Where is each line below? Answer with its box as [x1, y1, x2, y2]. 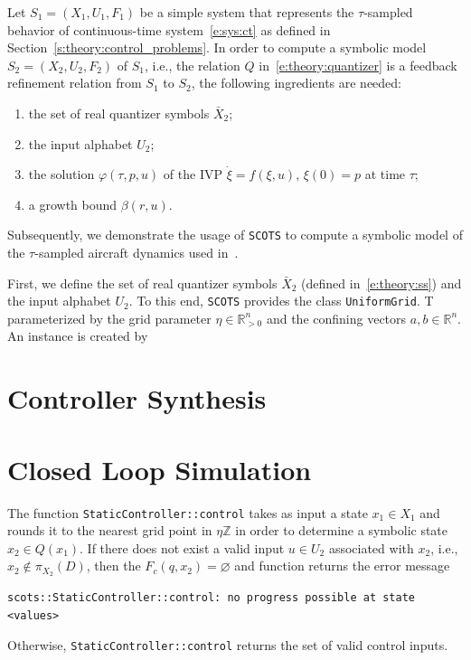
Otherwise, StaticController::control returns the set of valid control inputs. [7, 636, 448, 655]
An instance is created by [7, 326, 148, 345]
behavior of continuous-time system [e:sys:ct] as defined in [7, 20, 331, 39]
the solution [28, 165, 95, 184]
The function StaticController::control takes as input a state [7, 503, 368, 522]
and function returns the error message [234, 556, 450, 575]
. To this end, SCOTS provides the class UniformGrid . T [128, 291, 434, 310]
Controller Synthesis [7, 380, 267, 417]
